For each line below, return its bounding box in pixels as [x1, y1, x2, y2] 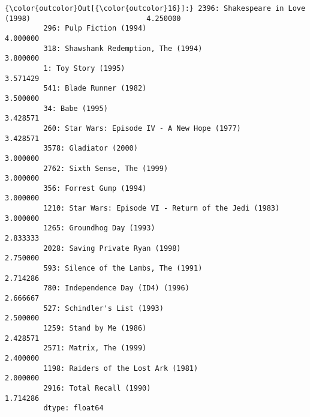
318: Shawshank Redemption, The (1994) [43, 44, 203, 53]
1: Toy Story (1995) [43, 64, 125, 73]
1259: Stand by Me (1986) [43, 324, 147, 332]
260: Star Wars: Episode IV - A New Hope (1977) [43, 124, 241, 133]
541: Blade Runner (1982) [43, 84, 147, 93]
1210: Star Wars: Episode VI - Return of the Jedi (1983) [43, 204, 280, 213]
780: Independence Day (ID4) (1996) [43, 284, 189, 293]
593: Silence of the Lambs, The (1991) [43, 264, 203, 273]
